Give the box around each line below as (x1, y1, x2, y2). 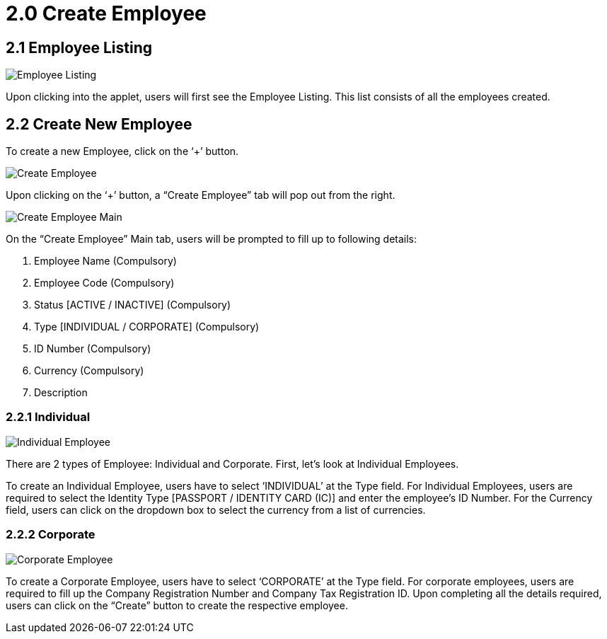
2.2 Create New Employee (6, 115, 192, 133)
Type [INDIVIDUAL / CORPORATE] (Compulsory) (34, 321, 260, 333)
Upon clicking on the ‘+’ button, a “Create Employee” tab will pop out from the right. (6, 189, 395, 202)
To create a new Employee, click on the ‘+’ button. (6, 145, 239, 158)
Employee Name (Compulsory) (34, 255, 177, 267)
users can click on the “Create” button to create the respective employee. (6, 599, 348, 611)
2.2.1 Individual (6, 410, 91, 425)
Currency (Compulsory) (34, 364, 144, 377)
